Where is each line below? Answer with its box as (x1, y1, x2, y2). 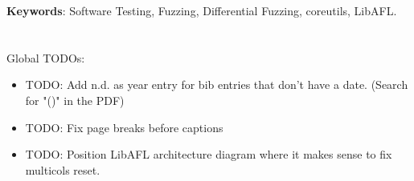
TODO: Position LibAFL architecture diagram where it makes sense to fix (25, 146, 392, 163)
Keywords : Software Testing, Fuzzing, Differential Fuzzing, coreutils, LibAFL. (6, 2, 397, 18)
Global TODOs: (6, 49, 85, 66)
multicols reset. (25, 161, 100, 178)
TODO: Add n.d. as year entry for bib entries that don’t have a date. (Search (25, 76, 408, 93)
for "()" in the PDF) (25, 91, 125, 108)
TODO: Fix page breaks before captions (25, 119, 223, 135)
